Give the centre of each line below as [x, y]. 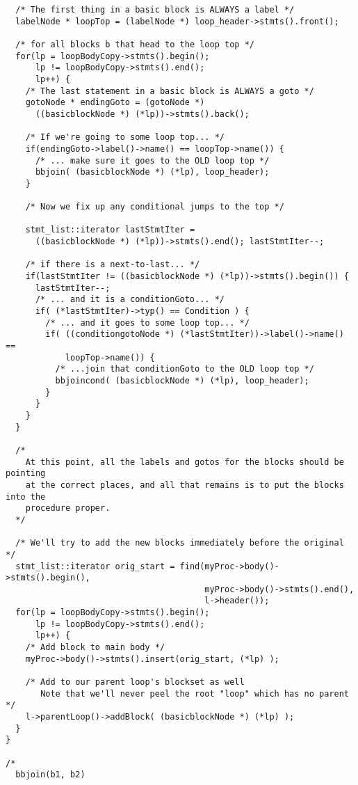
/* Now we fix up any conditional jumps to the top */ [155, 207]
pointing [26, 474]
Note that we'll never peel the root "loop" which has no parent [195, 693]
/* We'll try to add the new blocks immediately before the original [180, 543]
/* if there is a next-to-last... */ [113, 265]
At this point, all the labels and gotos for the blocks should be [185, 462]
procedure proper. [68, 508]
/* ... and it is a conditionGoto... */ [130, 300]
